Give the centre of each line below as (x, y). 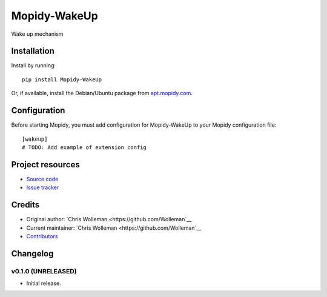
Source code (42, 179)
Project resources (45, 165)
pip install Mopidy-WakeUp (62, 79)
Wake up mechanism (37, 34)
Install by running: (34, 65)
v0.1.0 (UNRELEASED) (44, 271)
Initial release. (44, 283)
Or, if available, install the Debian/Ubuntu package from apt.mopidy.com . (102, 93)
